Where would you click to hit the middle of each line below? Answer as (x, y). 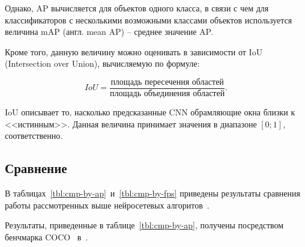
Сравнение (36, 168)
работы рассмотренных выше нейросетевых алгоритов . (107, 205)
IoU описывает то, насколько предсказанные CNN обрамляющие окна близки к (150, 112)
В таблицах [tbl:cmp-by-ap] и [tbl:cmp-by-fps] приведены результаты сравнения (152, 193)
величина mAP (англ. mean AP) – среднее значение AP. (109, 32)
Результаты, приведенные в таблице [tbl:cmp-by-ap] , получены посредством (144, 225)
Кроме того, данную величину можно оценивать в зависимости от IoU (134, 51)
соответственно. (34, 136)
